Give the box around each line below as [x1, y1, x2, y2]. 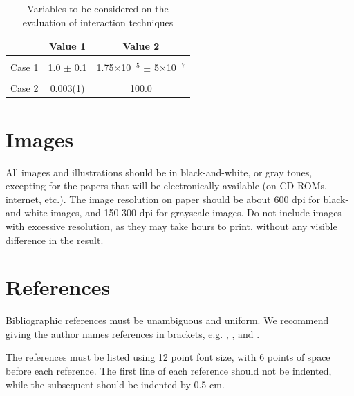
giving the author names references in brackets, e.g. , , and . [6, 326, 260, 341]
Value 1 [49, 39, 86, 53]
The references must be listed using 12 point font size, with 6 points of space [6, 350, 330, 364]
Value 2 [122, 39, 160, 53]
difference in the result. [6, 232, 104, 247]
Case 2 [10, 81, 39, 95]
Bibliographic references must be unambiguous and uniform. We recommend [6, 313, 329, 328]
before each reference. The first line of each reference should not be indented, [6, 364, 332, 378]
